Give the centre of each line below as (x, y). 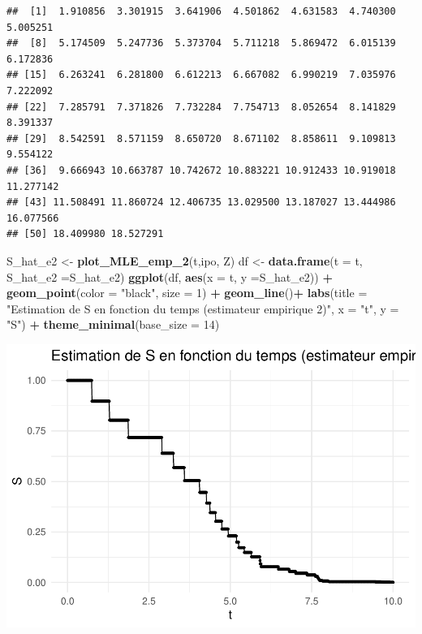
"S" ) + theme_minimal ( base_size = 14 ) (113, 324)
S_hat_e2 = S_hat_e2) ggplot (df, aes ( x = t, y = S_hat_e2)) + (170, 276)
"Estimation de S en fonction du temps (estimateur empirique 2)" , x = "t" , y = (203, 308)
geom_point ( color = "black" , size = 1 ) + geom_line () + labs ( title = (187, 293)
